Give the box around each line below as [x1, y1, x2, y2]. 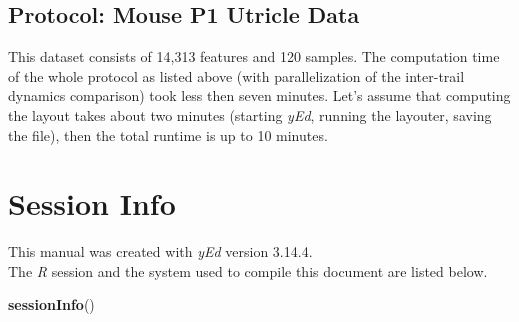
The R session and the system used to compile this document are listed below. [8, 260, 488, 281]
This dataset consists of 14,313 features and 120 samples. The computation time [8, 46, 500, 67]
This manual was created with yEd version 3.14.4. [8, 241, 313, 262]
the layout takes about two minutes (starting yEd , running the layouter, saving [8, 104, 492, 125]
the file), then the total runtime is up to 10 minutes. [8, 124, 328, 145]
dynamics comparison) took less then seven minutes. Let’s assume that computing [8, 85, 511, 106]
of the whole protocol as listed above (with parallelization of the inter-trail [8, 65, 465, 86]
